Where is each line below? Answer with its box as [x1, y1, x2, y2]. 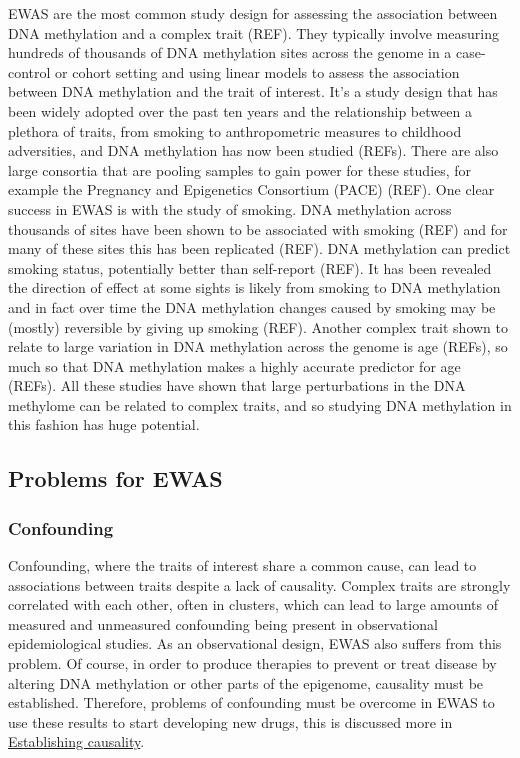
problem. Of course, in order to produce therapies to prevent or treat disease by [8, 653, 497, 674]
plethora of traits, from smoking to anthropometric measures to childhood [8, 120, 462, 141]
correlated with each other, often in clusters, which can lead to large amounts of [8, 594, 499, 615]
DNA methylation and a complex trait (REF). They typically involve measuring [8, 22, 499, 43]
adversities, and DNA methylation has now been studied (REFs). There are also [8, 140, 499, 161]
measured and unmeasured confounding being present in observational [8, 613, 438, 634]
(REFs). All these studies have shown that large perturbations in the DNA [8, 375, 466, 396]
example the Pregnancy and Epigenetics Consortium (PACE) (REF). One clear [8, 179, 495, 200]
